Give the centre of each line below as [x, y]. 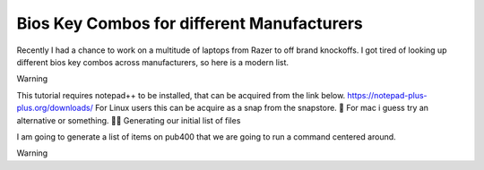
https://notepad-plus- [387, 95]
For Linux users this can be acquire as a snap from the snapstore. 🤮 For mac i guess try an [262, 108]
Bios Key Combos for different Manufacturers [190, 23]
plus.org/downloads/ [55, 108]
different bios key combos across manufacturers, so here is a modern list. [153, 62]
